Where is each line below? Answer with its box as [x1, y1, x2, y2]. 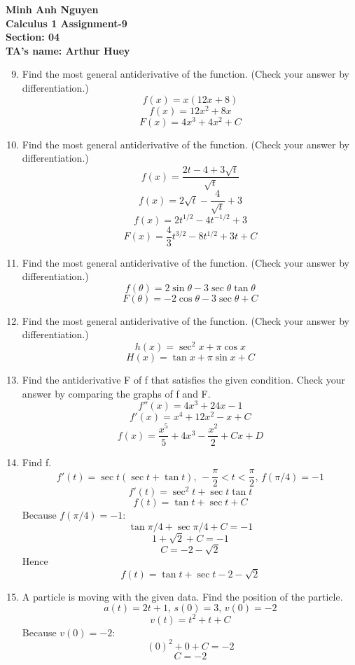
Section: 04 [6, 29, 60, 44]
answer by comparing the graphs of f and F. [22, 386, 211, 400]
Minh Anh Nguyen [6, 2, 99, 16]
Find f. [22, 454, 52, 469]
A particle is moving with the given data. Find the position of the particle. [22, 589, 343, 603]
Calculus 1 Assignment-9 [6, 15, 127, 30]
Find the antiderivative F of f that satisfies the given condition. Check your [22, 372, 345, 387]
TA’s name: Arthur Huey [6, 43, 130, 57]
